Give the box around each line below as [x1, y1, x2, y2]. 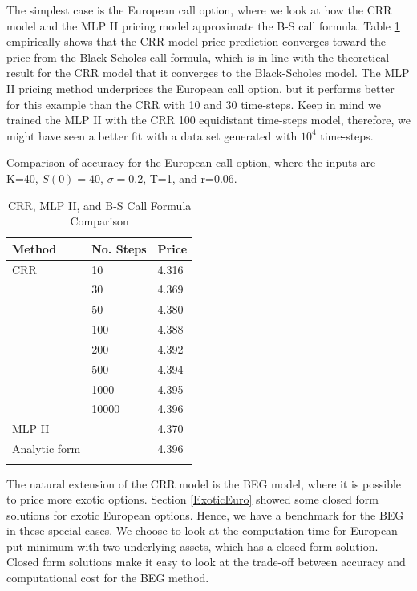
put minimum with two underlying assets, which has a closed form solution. [6, 537, 379, 554]
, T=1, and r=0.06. [143, 169, 237, 186]
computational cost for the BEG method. [6, 569, 209, 586]
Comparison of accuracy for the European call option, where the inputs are [6, 154, 376, 171]
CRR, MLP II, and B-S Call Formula [7, 196, 192, 213]
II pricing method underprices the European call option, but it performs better [6, 79, 395, 96]
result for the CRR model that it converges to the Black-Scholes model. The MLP [6, 64, 410, 81]
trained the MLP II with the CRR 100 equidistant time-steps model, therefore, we [6, 111, 411, 128]
